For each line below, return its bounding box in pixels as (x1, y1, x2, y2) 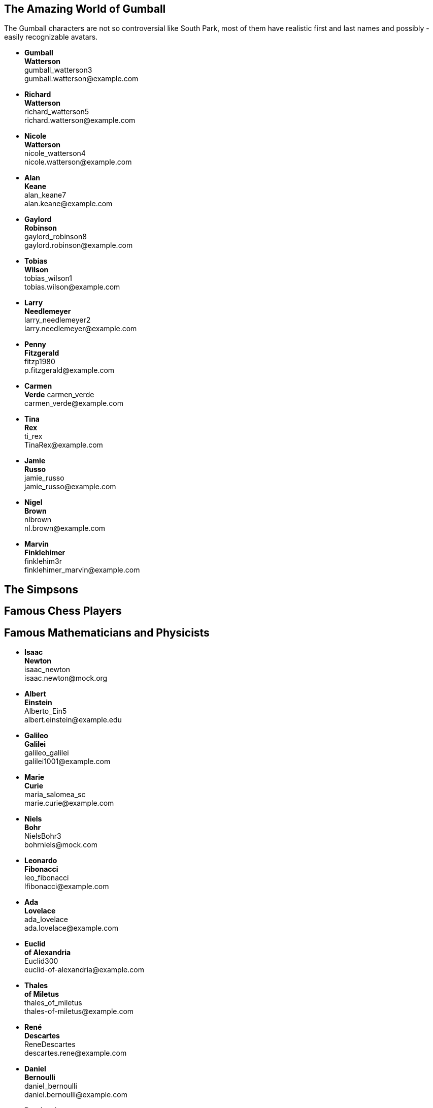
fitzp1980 (24, 357, 55, 366)
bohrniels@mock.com (24, 840, 97, 849)
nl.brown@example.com (24, 524, 106, 533)
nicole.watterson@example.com (24, 157, 132, 167)
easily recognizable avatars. (4, 33, 98, 42)
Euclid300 (24, 957, 58, 966)
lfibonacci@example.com (24, 882, 109, 891)
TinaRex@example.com (24, 440, 103, 450)
